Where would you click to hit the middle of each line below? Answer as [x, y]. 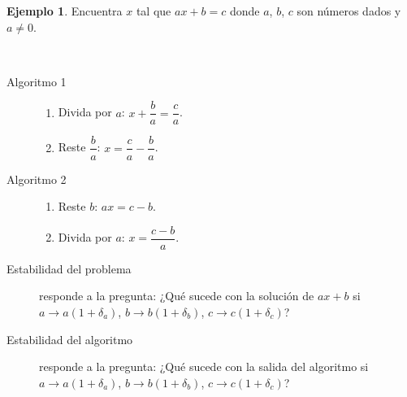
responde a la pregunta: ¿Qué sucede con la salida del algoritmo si [204, 366]
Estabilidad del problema [69, 268]
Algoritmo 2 [37, 179]
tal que [154, 11]
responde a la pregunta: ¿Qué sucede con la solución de [177, 296]
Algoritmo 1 [37, 81]
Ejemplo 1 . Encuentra [65, 11]
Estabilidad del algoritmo [70, 339]
